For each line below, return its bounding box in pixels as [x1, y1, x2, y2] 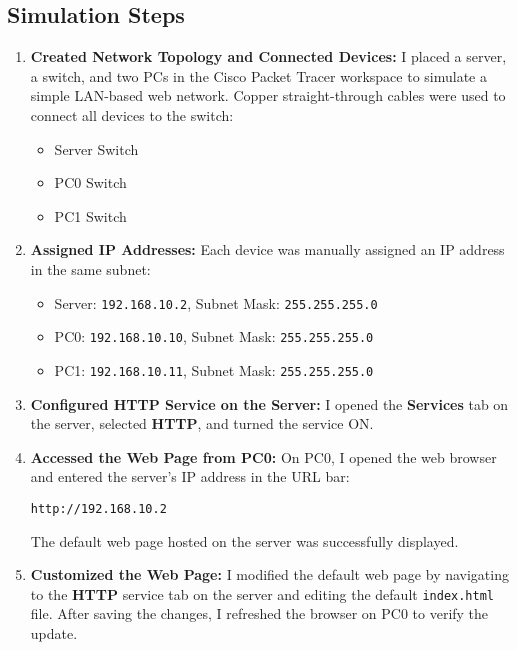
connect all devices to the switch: [30, 104, 234, 125]
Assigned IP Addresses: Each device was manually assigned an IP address [30, 239, 505, 260]
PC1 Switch [54, 205, 127, 226]
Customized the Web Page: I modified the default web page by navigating [30, 564, 509, 585]
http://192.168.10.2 [30, 501, 167, 516]
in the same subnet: [30, 258, 151, 279]
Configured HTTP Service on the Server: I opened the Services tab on [30, 393, 509, 414]
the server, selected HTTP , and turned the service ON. [30, 413, 374, 434]
